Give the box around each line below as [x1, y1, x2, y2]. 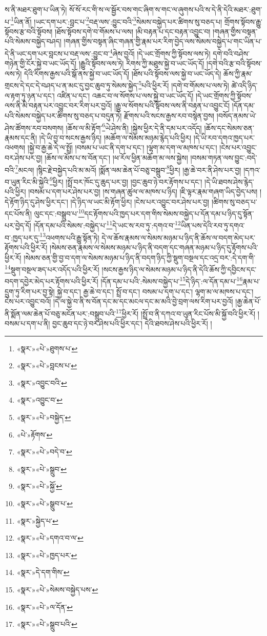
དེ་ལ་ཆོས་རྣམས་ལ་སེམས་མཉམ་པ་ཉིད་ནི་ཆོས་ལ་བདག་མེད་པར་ [101, 232, 255, 243]
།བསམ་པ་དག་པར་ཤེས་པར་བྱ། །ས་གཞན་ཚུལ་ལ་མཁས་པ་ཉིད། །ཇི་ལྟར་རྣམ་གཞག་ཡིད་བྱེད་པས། [28, 186, 258, 197]
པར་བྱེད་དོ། [5, 220, 31, 231]
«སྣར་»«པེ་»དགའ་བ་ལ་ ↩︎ [16, 532, 84, 543]
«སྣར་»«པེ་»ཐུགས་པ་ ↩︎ [16, 343, 78, 353]
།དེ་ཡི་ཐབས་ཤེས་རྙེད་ [204, 176, 254, 187]
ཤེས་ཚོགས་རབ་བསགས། [5, 122, 64, 133]
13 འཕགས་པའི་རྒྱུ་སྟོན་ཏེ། [39, 230, 99, 243]
